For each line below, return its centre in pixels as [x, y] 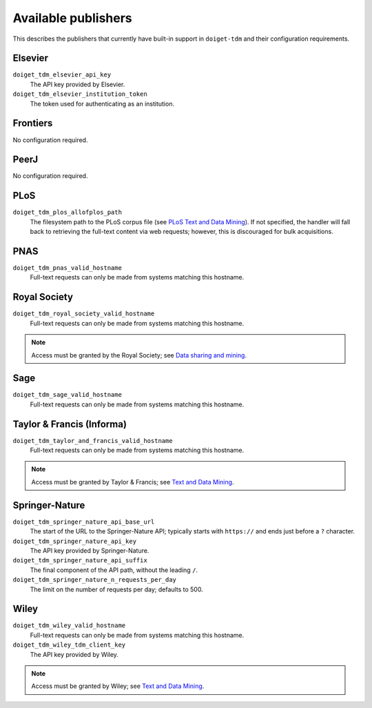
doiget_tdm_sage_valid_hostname [67, 395]
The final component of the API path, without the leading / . [114, 570]
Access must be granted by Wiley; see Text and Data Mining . [118, 686]
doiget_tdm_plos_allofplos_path [67, 213]
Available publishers [72, 18]
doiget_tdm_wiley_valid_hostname [69, 626]
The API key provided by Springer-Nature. [90, 550]
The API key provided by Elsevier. [77, 84]
